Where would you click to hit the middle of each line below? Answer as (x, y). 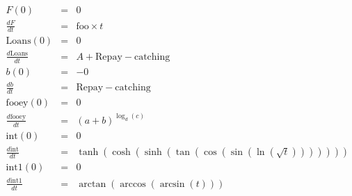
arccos (133, 184)
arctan (93, 184)
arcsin (172, 184)
